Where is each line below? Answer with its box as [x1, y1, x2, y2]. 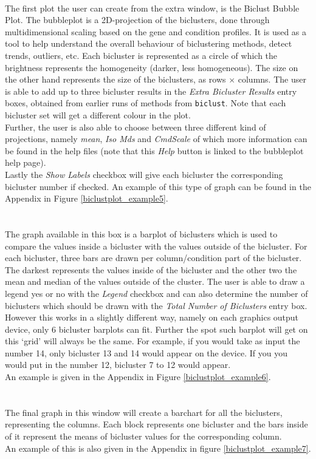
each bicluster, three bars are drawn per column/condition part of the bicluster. [5, 251, 302, 264]
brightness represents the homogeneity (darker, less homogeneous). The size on [5, 61, 298, 73]
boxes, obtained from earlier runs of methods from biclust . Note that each [5, 97, 286, 109]
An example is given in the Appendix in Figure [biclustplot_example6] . [5, 370, 271, 383]
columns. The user [238, 73, 306, 86]
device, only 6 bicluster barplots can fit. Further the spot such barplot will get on [5, 322, 308, 335]
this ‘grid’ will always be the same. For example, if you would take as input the [5, 335, 300, 347]
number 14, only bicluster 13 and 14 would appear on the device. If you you [5, 346, 287, 359]
